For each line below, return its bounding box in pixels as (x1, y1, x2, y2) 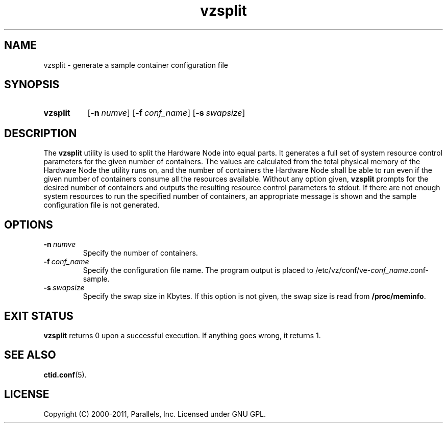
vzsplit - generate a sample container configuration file (43, 60, 228, 69)
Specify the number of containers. (83, 248, 198, 258)
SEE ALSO (4, 348, 56, 362)
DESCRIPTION (4, 127, 77, 140)
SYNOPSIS (4, 78, 60, 91)
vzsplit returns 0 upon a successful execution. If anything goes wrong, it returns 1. (43, 331, 321, 340)
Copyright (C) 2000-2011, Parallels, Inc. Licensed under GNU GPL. (43, 409, 266, 418)
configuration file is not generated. (43, 200, 160, 210)
